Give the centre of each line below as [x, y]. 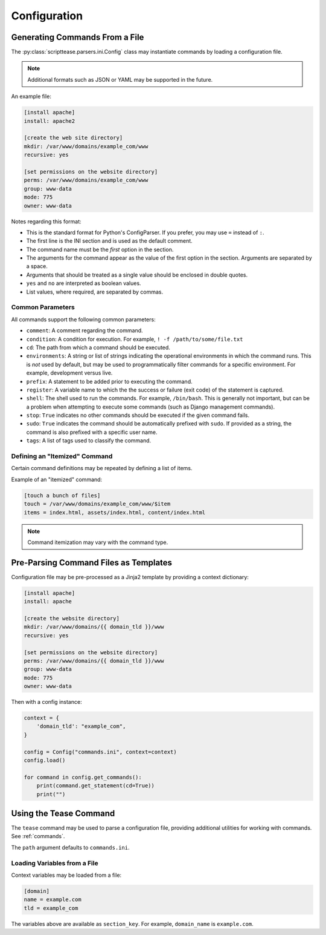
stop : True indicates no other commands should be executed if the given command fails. [138, 415]
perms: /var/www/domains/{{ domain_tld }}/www [94, 661]
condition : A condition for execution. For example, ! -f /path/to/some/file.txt [135, 339]
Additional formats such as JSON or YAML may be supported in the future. [120, 79]
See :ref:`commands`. [38, 836]
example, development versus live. [69, 373]
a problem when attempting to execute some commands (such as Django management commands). [151, 407]
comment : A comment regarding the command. [85, 330]
